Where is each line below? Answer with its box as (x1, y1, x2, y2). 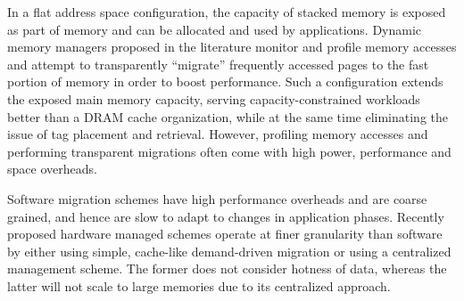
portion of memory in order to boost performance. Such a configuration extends (7, 72, 443, 91)
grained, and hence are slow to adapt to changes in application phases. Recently (7, 207, 444, 225)
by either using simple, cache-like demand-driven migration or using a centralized (7, 241, 452, 260)
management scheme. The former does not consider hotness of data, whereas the (7, 259, 447, 278)
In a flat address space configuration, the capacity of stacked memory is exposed (7, 3, 446, 20)
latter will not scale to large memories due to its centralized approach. (7, 276, 391, 295)
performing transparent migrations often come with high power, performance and (7, 142, 452, 160)
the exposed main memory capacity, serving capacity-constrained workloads (7, 89, 420, 108)
